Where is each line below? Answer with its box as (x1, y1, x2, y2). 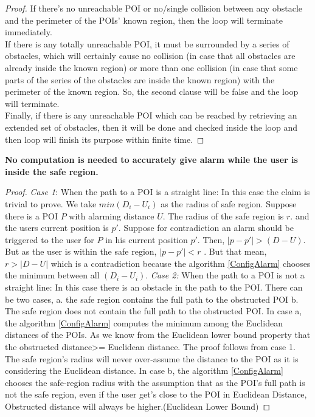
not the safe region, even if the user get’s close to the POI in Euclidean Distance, (5, 388, 307, 401)
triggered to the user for (5, 233, 94, 246)
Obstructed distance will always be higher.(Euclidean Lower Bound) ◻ (5, 400, 271, 412)
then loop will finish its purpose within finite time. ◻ (5, 133, 204, 145)
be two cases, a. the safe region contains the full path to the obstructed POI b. (5, 292, 299, 305)
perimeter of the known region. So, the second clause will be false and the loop (5, 85, 299, 98)
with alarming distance (69, 209, 154, 222)
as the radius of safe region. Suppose (161, 197, 297, 210)
